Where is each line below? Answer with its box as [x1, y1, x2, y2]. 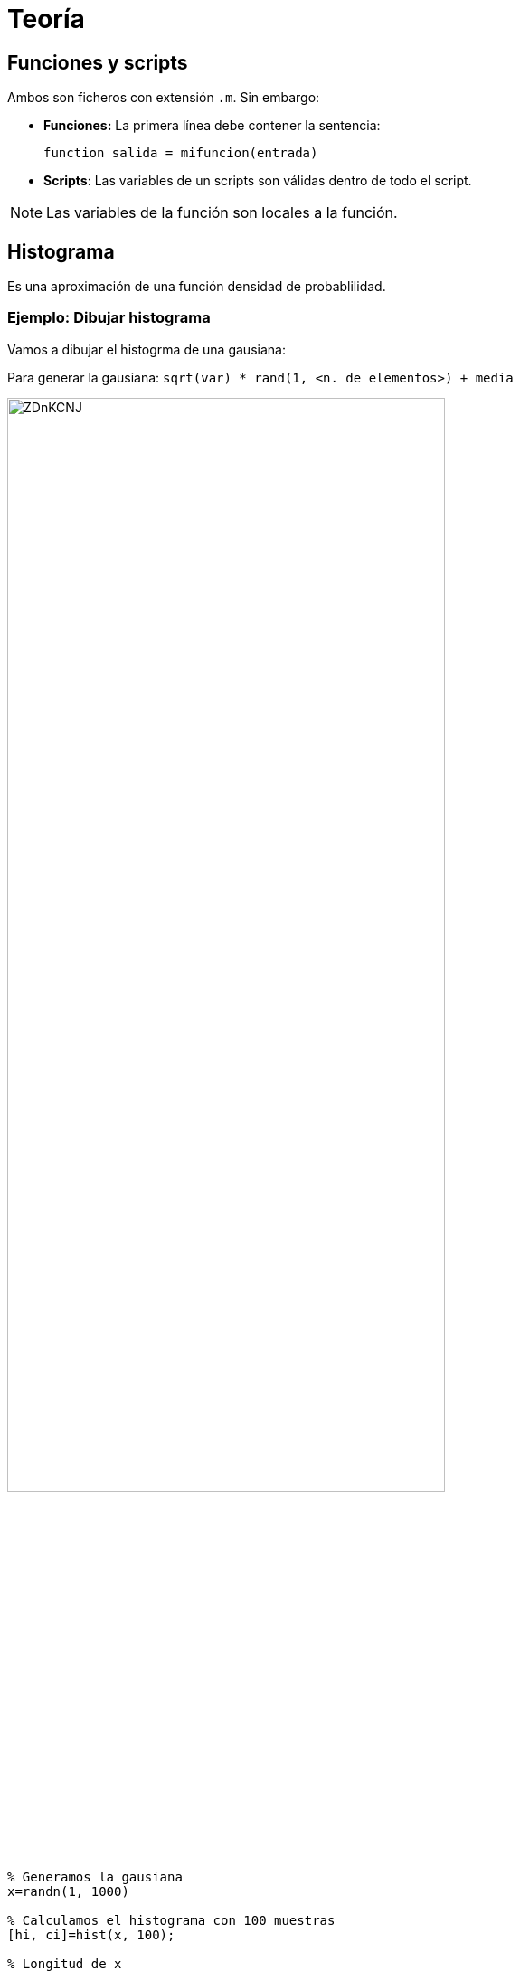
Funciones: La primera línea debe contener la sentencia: [43, 118, 381, 134]
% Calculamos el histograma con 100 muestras [7, 1912, 336, 1928]
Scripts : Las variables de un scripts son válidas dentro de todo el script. [43, 173, 472, 189]
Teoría [7, 4, 85, 34]
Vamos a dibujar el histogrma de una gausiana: [7, 341, 286, 357]
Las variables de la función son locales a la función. [46, 203, 398, 222]
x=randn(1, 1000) [7, 1883, 129, 1899]
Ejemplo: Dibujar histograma [7, 308, 211, 327]
